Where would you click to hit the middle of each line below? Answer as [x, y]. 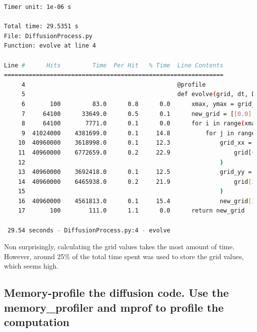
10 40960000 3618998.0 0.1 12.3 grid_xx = [135, 143]
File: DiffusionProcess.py [48, 36]
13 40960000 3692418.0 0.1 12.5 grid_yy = [135, 172]
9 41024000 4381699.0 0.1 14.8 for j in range [138, 133]
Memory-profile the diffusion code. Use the [116, 293]
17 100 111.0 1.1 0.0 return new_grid [131, 211]
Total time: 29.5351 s [41, 27]
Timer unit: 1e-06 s [38, 7]
